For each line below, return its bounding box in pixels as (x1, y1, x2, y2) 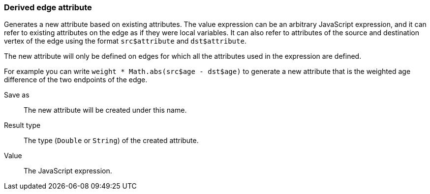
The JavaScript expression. (24, 167, 112, 175)
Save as (4, 91, 30, 99)
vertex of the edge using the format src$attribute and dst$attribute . (4, 37, 246, 46)
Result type (4, 121, 41, 130)
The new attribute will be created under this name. (24, 106, 187, 115)
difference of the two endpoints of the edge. (4, 75, 148, 84)
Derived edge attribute (4, 2, 92, 12)
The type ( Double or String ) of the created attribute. (24, 136, 199, 145)
